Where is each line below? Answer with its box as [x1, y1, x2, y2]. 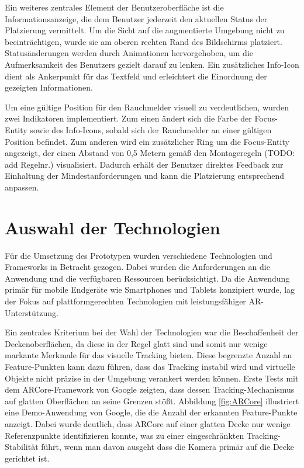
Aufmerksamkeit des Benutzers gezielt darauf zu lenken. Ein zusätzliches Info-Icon [5, 58, 299, 70]
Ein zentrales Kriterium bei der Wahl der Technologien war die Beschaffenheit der [5, 326, 299, 338]
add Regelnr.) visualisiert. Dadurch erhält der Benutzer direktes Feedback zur [5, 158, 284, 170]
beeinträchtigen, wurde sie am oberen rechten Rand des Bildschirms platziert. [5, 35, 282, 47]
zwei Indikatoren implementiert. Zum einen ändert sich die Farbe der [5, 112, 252, 124]
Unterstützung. [5, 306, 58, 318]
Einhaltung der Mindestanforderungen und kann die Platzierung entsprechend [5, 169, 285, 182]
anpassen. [5, 181, 39, 193]
